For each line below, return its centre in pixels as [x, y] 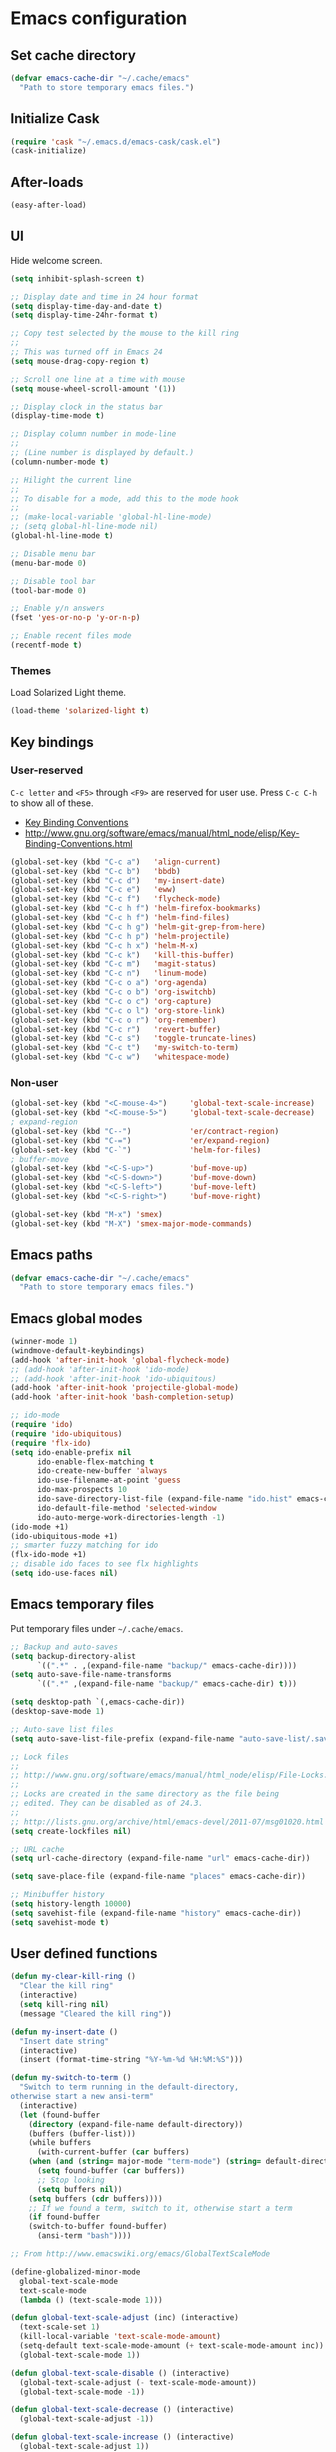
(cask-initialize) [48, 151]
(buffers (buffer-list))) [82, 2133]
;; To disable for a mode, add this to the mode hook [125, 498]
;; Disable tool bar [53, 581]
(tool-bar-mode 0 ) [48, 590]
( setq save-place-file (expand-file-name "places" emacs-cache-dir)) [158, 1877]
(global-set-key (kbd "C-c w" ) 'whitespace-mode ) [120, 1057]
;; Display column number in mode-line [93, 434]
